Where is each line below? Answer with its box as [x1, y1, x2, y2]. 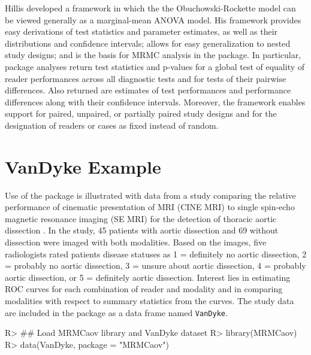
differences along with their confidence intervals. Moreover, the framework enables [5, 95, 306, 108]
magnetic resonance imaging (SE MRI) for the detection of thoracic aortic [5, 212, 277, 224]
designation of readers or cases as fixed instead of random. [5, 119, 219, 131]
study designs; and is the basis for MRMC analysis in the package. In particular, [5, 48, 301, 61]
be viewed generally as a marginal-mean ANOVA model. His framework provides [5, 13, 301, 26]
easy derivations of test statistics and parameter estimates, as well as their [5, 25, 278, 38]
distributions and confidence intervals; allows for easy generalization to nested [5, 37, 291, 49]
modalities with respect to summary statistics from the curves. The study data [5, 295, 294, 307]
